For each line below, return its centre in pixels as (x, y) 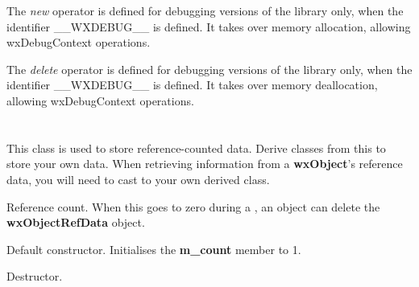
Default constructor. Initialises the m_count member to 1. (154, 249)
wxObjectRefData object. (76, 222)
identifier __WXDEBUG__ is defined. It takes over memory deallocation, (192, 85)
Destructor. (35, 276)
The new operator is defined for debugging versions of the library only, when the (205, 10)
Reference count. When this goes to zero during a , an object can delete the (193, 206)
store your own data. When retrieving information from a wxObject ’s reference (205, 164)
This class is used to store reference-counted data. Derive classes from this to (196, 148)
